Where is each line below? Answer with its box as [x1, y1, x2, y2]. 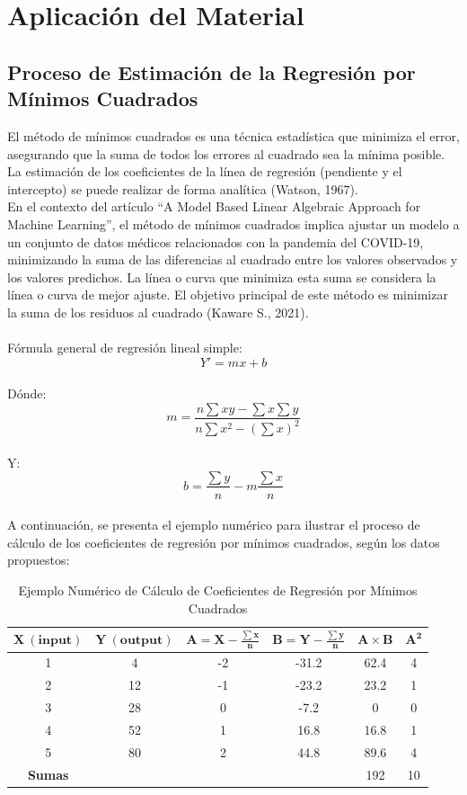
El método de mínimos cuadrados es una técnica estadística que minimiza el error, [7, 126, 460, 145]
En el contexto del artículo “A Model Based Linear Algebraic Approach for [7, 197, 421, 216]
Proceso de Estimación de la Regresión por [7, 58, 416, 85]
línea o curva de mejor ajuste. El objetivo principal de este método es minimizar [7, 285, 448, 304]
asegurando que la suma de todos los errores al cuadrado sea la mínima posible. [7, 144, 445, 163]
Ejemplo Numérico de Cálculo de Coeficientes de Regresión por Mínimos [18, 580, 418, 599]
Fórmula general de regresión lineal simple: [7, 338, 242, 357]
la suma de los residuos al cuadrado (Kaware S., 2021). [7, 302, 309, 321]
